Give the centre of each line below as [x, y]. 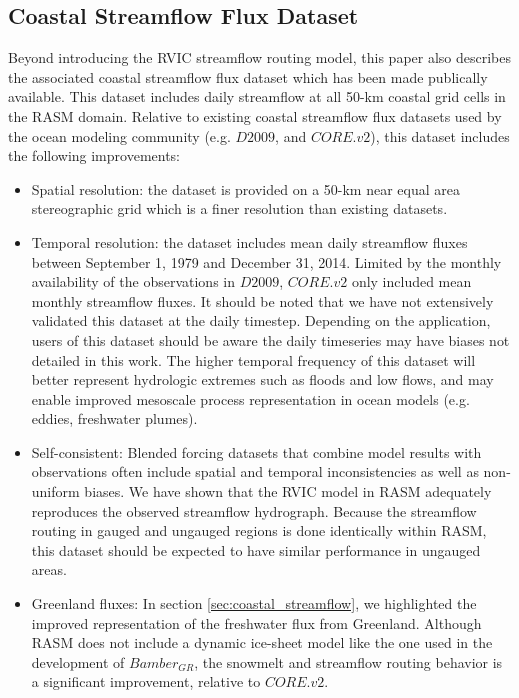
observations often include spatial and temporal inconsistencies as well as [255, 471]
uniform [55, 491]
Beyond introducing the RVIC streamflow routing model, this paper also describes [260, 57]
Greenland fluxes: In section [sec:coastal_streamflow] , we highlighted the [254, 603]
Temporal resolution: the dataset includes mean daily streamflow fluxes [249, 241]
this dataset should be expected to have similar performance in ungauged [256, 549]
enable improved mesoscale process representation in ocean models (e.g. [250, 398]
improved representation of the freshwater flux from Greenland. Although [256, 622]
